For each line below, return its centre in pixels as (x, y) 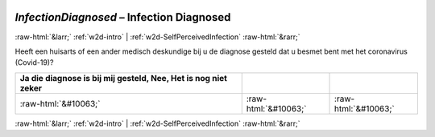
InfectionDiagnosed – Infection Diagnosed (123, 17)
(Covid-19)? (34, 62)
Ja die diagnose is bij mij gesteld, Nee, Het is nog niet (123, 78)
